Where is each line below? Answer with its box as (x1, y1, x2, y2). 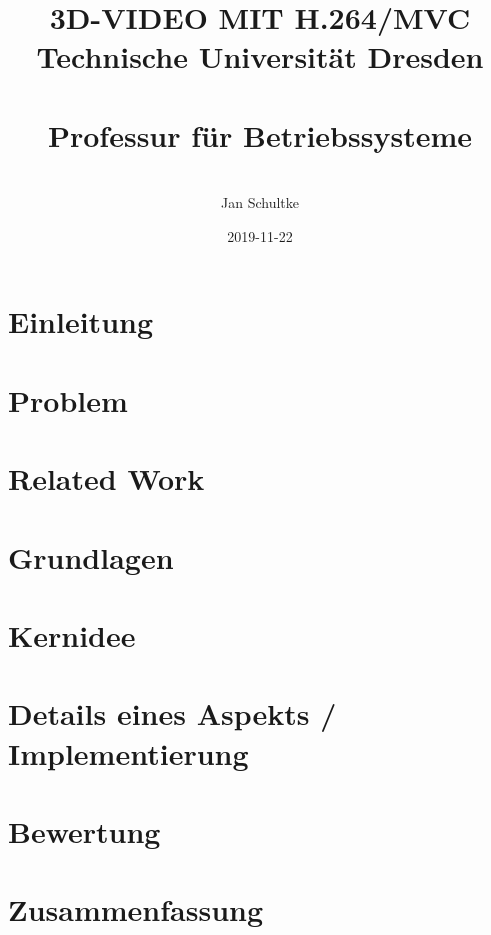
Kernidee (8, 614, 136, 655)
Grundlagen (8, 536, 174, 577)
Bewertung (8, 810, 161, 851)
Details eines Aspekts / (8, 693, 337, 734)
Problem (8, 379, 128, 420)
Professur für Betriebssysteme (47, 114, 472, 155)
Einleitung (8, 301, 154, 342)
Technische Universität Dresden (36, 36, 484, 77)
